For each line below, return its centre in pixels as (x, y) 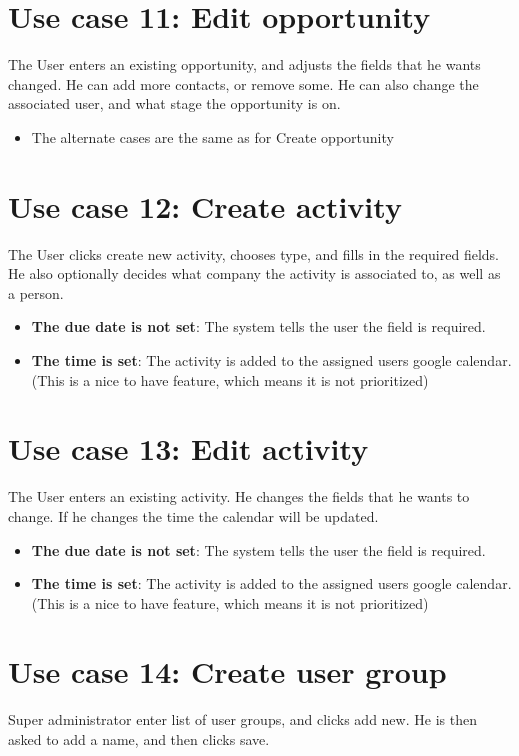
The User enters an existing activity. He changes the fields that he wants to (239, 496)
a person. (36, 292)
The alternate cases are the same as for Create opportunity (212, 136)
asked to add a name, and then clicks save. (139, 739)
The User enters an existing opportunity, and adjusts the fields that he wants (244, 64)
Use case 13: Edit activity (188, 448)
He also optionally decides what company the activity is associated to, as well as (254, 273)
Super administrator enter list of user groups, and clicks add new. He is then (242, 719)
